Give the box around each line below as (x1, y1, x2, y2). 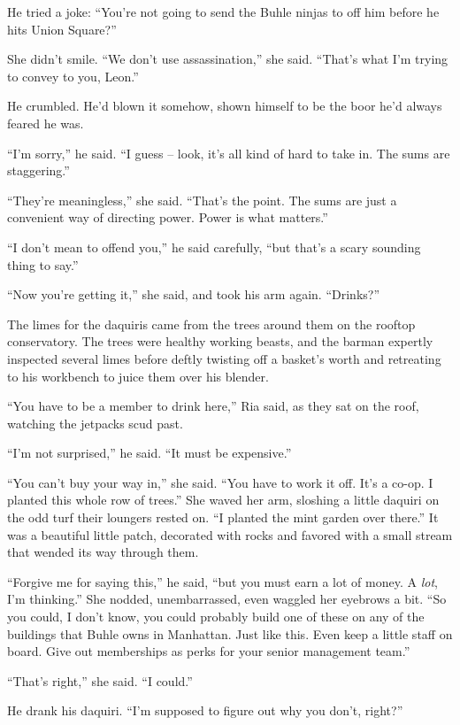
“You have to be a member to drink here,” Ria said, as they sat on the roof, (7, 397, 419, 415)
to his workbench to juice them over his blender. (7, 366, 269, 385)
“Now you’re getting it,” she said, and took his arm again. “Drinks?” (7, 285, 380, 304)
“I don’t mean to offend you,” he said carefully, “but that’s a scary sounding (7, 237, 421, 256)
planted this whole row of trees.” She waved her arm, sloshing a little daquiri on (7, 490, 440, 509)
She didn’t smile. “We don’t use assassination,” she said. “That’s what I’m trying (7, 50, 448, 68)
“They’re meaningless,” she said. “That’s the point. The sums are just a (7, 190, 397, 209)
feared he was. (7, 113, 84, 132)
